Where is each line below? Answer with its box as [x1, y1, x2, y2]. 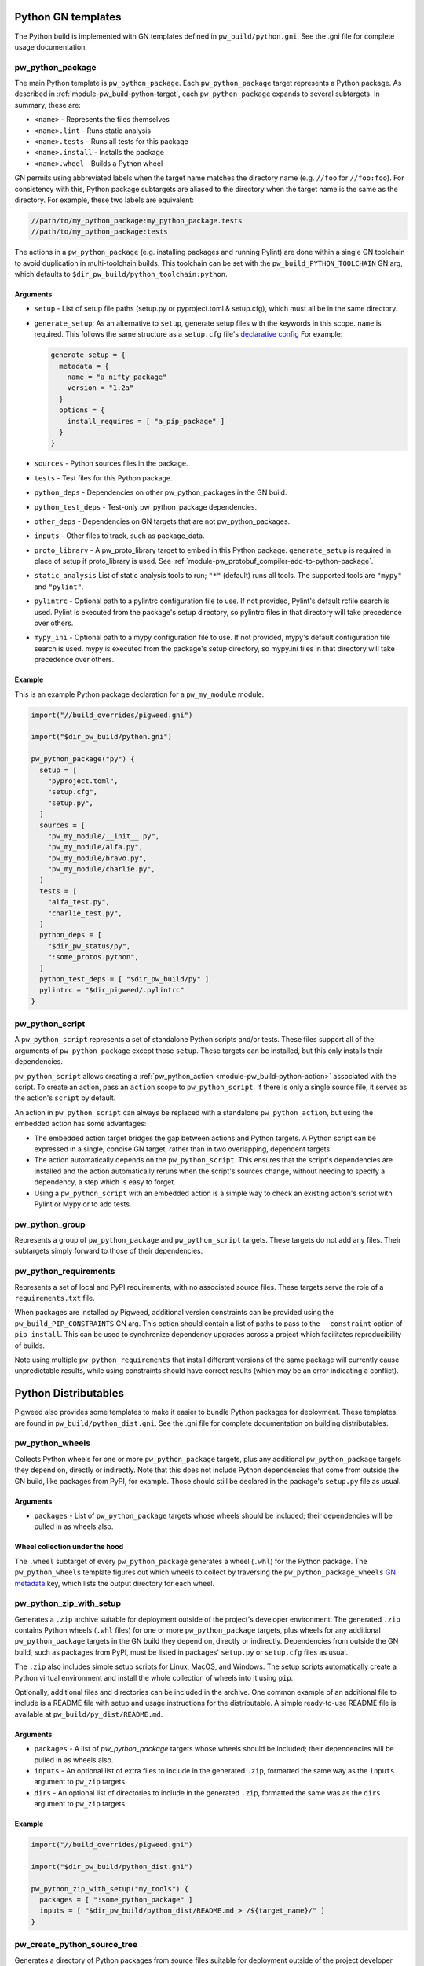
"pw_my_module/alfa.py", [47, 842, 144, 852]
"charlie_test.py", [47, 908, 123, 918]
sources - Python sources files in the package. [34, 458, 188, 468]
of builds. [14, 1341, 46, 1350]
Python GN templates [14, 10, 122, 24]
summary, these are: [14, 100, 82, 109]
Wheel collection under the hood [14, 1542, 124, 1552]
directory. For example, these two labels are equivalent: [14, 195, 194, 204]
